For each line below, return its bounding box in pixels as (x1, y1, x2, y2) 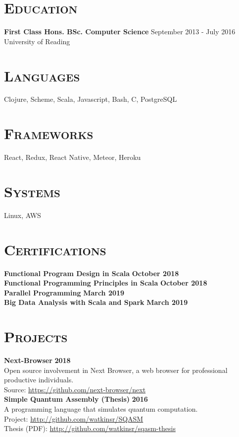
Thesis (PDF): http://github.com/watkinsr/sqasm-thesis (4, 423, 176, 434)
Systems (4, 181, 60, 201)
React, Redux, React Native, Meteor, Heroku (4, 152, 141, 162)
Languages (4, 65, 80, 85)
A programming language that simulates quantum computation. (4, 404, 198, 414)
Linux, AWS (4, 210, 41, 220)
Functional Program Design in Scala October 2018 (4, 268, 179, 278)
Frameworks (4, 123, 94, 144)
